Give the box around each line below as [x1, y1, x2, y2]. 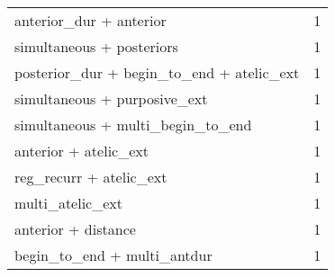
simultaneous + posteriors [14, 36, 178, 57]
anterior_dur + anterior [14, 10, 167, 31]
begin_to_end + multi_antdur [14, 245, 213, 265]
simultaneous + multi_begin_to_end [14, 114, 252, 135]
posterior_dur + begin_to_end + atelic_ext [14, 62, 300, 83]
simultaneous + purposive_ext [14, 88, 208, 109]
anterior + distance [14, 219, 136, 239]
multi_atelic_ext [14, 192, 123, 213]
